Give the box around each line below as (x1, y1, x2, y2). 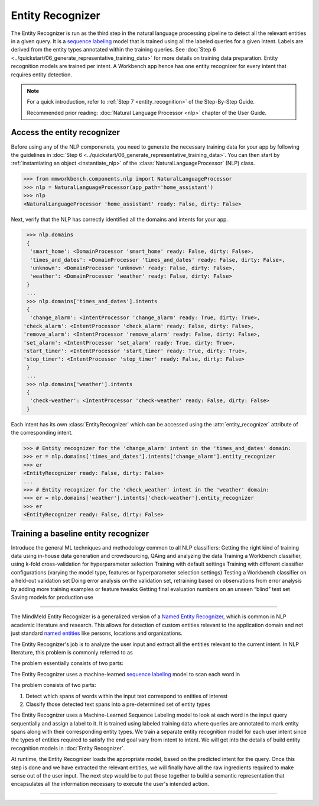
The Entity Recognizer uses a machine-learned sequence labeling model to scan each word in (11, 670, 240, 677)
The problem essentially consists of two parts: (11, 660, 123, 667)
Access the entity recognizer (11, 127, 121, 137)
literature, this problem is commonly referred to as (11, 648, 133, 656)
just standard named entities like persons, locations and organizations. (11, 630, 183, 637)
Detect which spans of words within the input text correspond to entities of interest (25, 692, 228, 699)
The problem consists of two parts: (11, 682, 97, 689)
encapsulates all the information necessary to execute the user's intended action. (11, 781, 209, 788)
